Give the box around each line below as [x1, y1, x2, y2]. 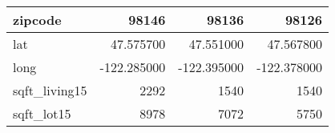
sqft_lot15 [13, 104, 71, 123]
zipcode [13, 10, 62, 29]
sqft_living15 [13, 81, 87, 99]
